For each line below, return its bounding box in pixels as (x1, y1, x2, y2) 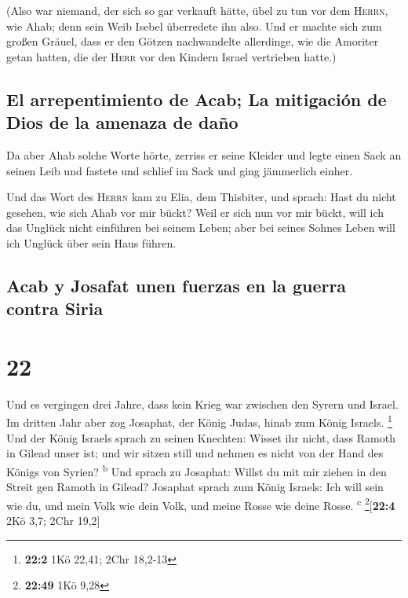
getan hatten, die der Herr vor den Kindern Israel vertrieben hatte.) (6, 48, 337, 64)
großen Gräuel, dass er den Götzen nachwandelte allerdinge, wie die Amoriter (6, 33, 379, 50)
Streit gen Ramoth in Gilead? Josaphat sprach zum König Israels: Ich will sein (6, 479, 384, 495)
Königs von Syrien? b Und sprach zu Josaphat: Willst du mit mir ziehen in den (6, 460, 387, 479)
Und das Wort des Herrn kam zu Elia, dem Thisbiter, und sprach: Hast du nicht (6, 189, 396, 205)
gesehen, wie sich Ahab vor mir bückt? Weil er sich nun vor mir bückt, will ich (6, 204, 384, 220)
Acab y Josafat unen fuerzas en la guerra (6, 273, 347, 297)
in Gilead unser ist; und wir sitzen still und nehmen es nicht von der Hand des (6, 445, 384, 461)
